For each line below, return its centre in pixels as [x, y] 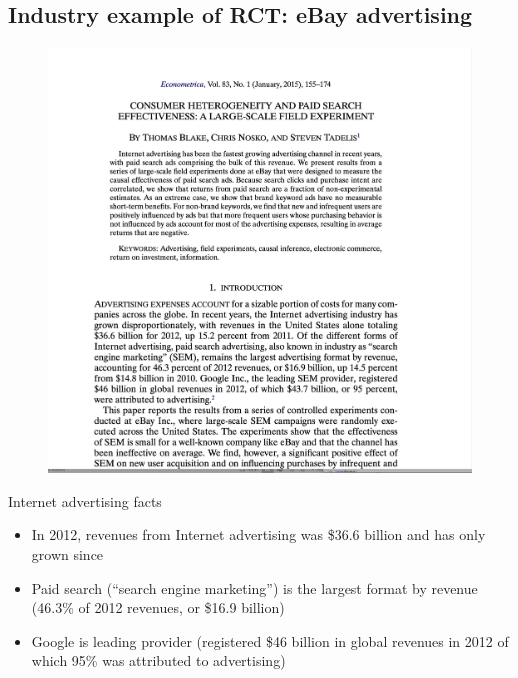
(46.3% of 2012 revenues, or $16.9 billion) [158, 607]
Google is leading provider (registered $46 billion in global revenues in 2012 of [270, 640]
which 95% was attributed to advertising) [158, 660]
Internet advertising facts [85, 500]
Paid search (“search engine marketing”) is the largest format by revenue [254, 587]
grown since [67, 554]
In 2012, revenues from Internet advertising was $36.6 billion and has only [258, 534]
